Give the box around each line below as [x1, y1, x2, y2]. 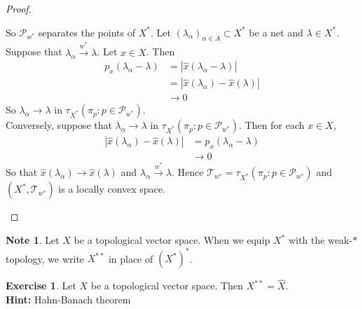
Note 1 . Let [6, 233, 60, 247]
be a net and [249, 25, 303, 39]
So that [6, 165, 38, 179]
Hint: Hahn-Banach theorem [6, 291, 131, 306]
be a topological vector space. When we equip [74, 233, 270, 247]
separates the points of [38, 25, 135, 39]
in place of [108, 251, 153, 266]
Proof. [6, 1, 32, 15]
